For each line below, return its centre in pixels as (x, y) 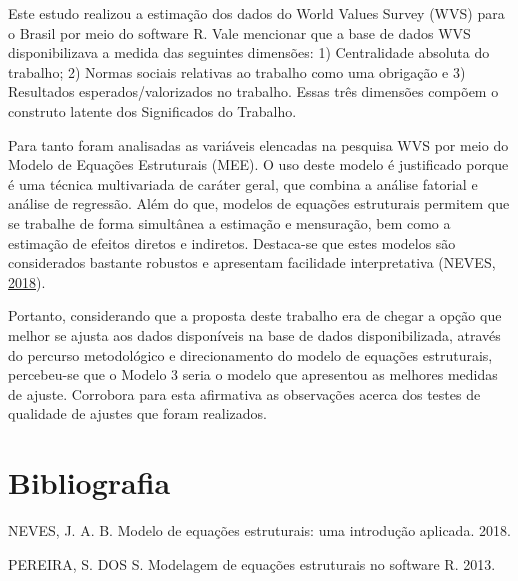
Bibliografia (89, 482)
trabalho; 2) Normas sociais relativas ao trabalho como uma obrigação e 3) (237, 71)
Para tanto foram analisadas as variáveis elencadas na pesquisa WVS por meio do (258, 144)
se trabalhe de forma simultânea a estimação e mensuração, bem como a (229, 222)
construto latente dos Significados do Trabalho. (152, 110)
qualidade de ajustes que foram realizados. (137, 413)
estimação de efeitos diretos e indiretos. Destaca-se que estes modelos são (232, 242)
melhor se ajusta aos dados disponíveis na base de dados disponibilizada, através (254, 334)
